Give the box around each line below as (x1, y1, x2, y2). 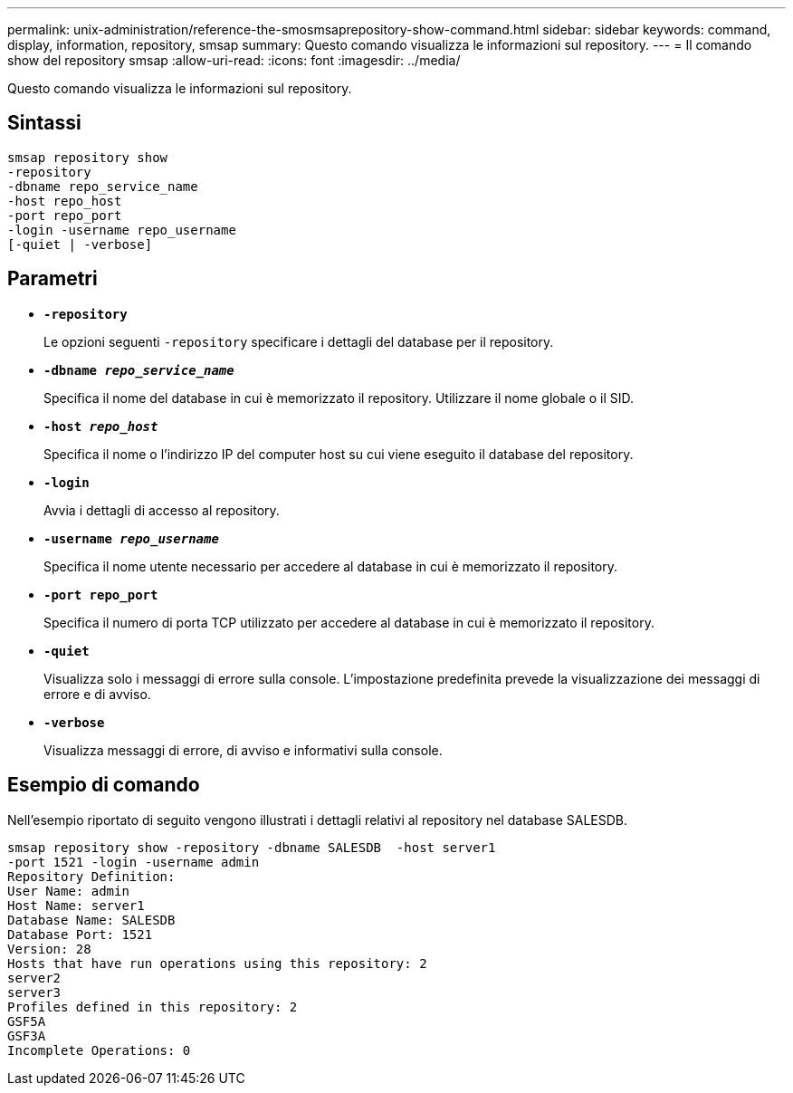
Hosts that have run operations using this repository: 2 (7, 955, 427, 971)
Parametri (7, 267, 98, 291)
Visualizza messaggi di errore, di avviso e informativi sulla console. (43, 742, 443, 758)
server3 (7, 984, 62, 1000)
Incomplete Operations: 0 (7, 1042, 191, 1058)
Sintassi (7, 111, 81, 135)
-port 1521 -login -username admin (7, 854, 260, 869)
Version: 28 (7, 941, 91, 956)
